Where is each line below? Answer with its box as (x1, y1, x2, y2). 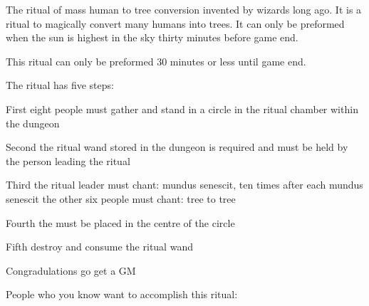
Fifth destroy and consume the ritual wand (6, 239, 193, 254)
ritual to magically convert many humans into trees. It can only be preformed (6, 16, 345, 31)
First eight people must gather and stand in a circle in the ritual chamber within (6, 101, 358, 116)
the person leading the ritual (6, 153, 130, 168)
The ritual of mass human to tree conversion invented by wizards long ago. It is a (6, 2, 362, 16)
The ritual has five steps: (6, 78, 114, 93)
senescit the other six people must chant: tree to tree (6, 191, 236, 206)
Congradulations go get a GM (6, 263, 136, 278)
